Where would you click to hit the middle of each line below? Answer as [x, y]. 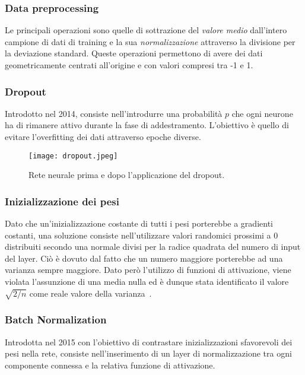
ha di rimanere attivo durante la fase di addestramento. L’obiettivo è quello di [147, 125]
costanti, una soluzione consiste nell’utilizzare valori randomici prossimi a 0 [142, 235]
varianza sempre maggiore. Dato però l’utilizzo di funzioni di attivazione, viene [148, 270]
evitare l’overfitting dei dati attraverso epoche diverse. [103, 136]
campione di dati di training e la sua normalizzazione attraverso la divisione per [150, 41]
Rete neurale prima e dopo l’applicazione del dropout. [127, 175]
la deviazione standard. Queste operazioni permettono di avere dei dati [134, 53]
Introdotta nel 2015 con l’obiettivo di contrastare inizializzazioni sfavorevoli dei [149, 341]
